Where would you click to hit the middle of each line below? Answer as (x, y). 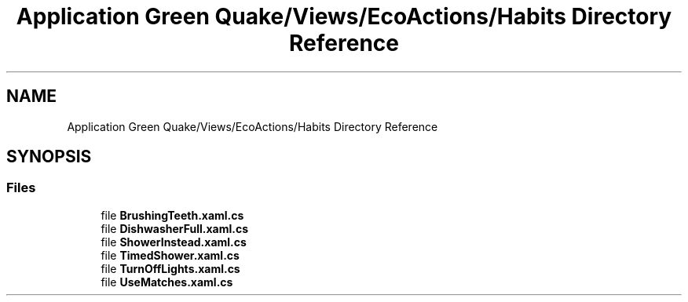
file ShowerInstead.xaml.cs (174, 242)
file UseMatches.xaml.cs (167, 282)
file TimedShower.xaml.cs (170, 255)
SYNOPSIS (49, 157)
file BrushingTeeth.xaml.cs (172, 215)
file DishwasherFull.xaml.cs (174, 228)
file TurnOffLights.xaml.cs (170, 268)
